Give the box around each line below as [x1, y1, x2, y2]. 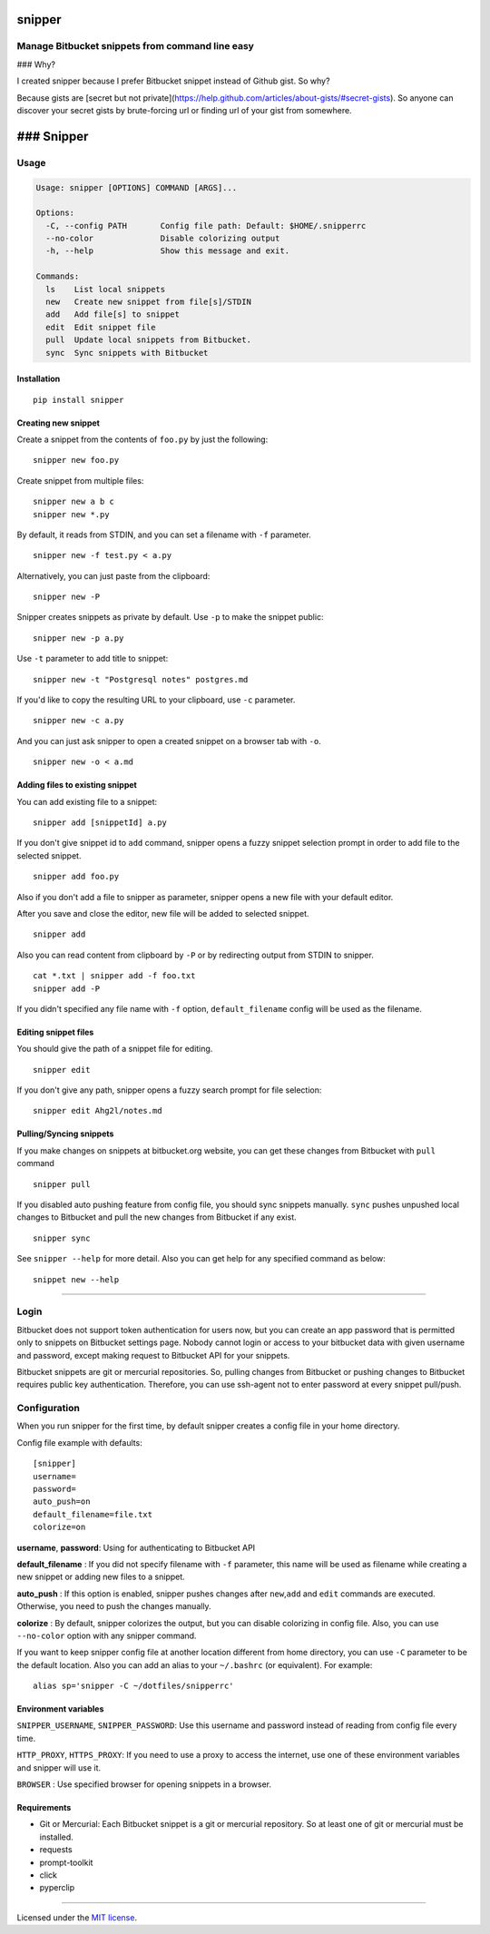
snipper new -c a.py [33, 715, 124, 726]
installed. [39, 1831, 74, 1842]
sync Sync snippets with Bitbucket [45, 348, 209, 358]
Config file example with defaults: [16, 1437, 142, 1448]
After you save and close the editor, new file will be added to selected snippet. [16, 908, 309, 918]
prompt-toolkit [39, 1857, 93, 1868]
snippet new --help [33, 1274, 120, 1284]
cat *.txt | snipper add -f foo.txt [33, 971, 196, 981]
